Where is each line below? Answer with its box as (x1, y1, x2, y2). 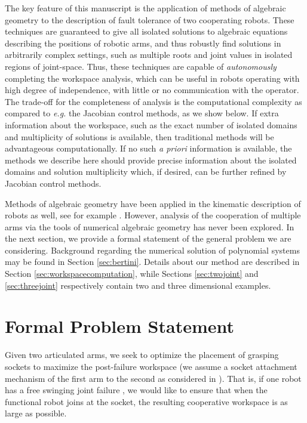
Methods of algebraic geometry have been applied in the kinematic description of (5, 197, 301, 209)
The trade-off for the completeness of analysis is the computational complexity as (5, 95, 302, 107)
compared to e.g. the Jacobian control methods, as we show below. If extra (5, 107, 279, 119)
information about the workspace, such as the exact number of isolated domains (5, 118, 297, 131)
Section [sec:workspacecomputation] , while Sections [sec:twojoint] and (5, 267, 259, 280)
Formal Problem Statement (5, 314, 235, 338)
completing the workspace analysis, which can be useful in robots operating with (5, 72, 300, 84)
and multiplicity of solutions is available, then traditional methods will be (5, 130, 274, 143)
